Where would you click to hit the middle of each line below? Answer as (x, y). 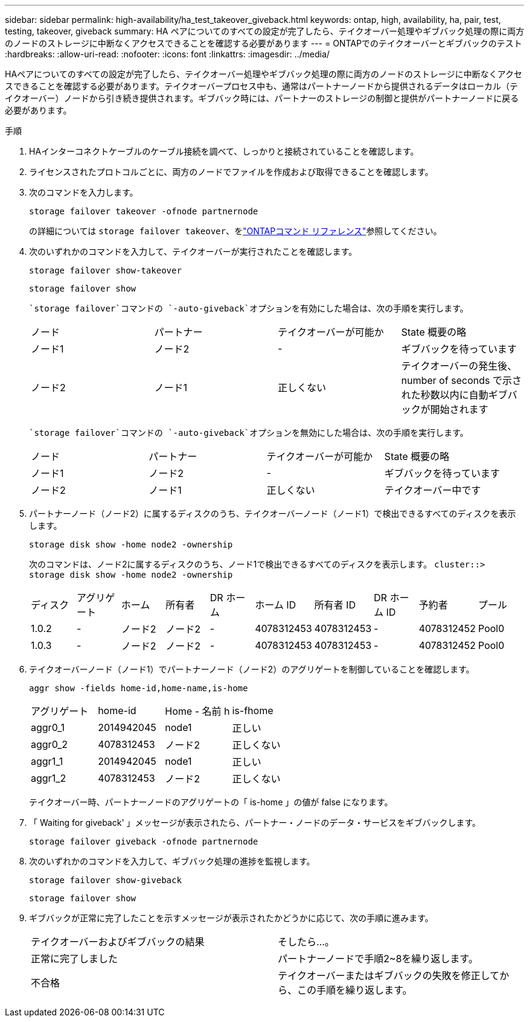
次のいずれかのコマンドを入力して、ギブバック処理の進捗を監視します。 (172, 861)
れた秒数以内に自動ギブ (454, 395)
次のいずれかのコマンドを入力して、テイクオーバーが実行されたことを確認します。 (193, 251)
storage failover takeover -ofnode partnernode (144, 211)
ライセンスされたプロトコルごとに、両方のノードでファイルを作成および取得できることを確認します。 (231, 172)
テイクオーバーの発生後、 (459, 366)
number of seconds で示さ (461, 380)
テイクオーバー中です (433, 490)
